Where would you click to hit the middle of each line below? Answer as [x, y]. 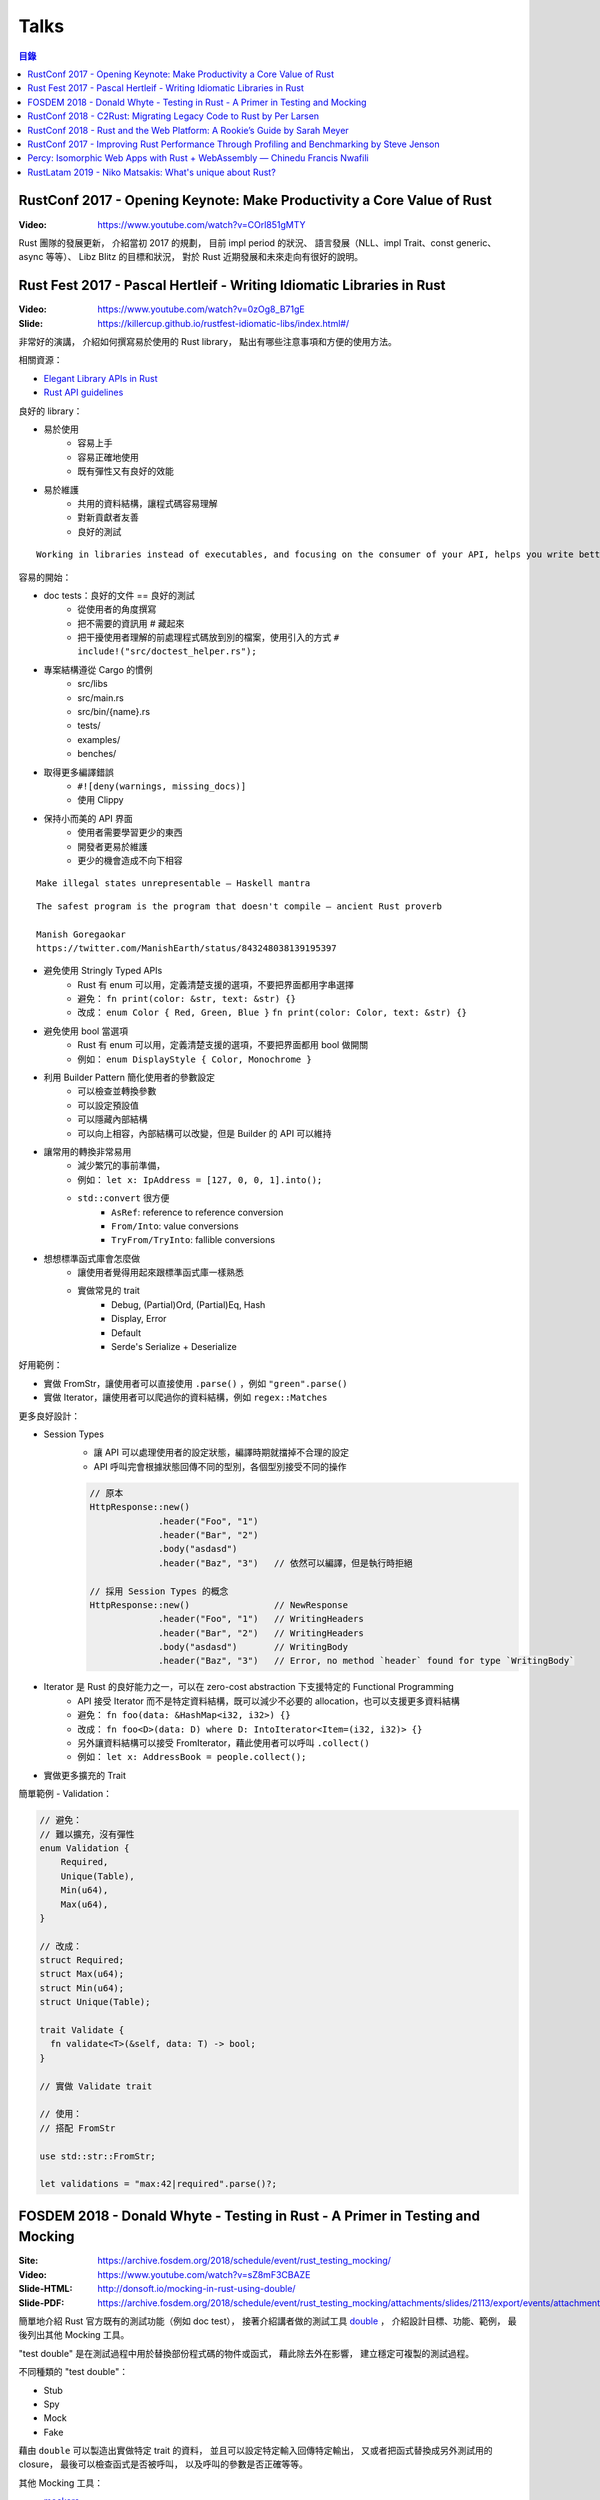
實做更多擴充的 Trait [85, 1775]
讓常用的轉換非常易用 [87, 1151]
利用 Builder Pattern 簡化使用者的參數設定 [129, 1077]
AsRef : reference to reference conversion [197, 1212]
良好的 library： [50, 411]
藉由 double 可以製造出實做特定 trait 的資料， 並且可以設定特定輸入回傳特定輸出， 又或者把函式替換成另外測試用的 [255, 2451]
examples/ [99, 739]
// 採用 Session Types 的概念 [159, 1591]
